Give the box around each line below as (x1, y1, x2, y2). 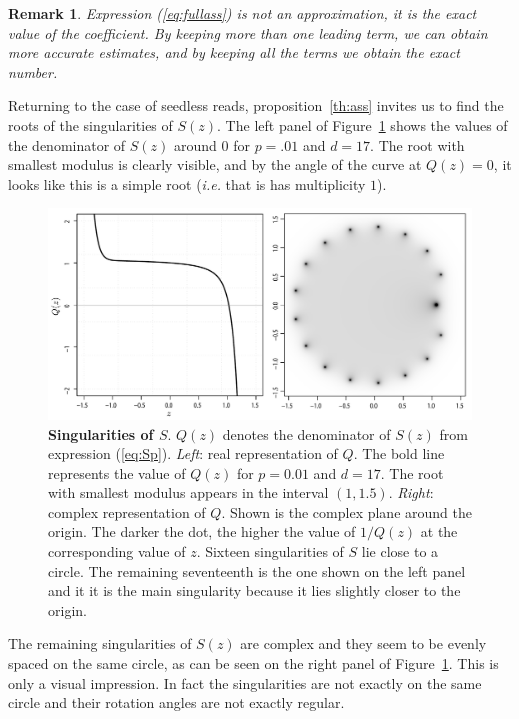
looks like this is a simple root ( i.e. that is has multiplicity (8, 173, 366, 194)
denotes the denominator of (222, 423, 391, 444)
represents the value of (48, 462, 186, 483)
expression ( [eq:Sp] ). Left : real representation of (48, 443, 338, 464)
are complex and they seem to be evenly (240, 633, 487, 654)
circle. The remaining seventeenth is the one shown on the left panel (48, 560, 466, 581)
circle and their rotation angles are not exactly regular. (8, 692, 345, 713)
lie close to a (361, 541, 439, 562)
